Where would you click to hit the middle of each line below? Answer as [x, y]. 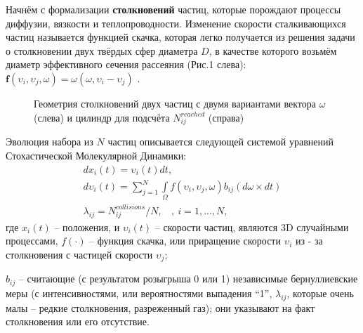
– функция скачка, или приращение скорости [185, 241]
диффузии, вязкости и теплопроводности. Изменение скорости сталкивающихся [176, 23]
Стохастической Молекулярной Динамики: [96, 155]
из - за [309, 241]
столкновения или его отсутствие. [78, 321]
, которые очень [320, 293]
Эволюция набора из [49, 142]
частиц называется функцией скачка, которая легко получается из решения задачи [180, 37]
